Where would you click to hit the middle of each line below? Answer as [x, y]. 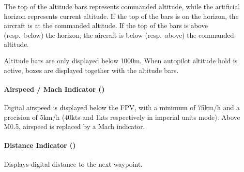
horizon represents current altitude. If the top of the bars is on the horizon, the [121, 16]
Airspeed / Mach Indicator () [54, 89]
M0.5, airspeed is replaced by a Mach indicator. [75, 126]
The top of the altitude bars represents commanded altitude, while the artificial [122, 6]
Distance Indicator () [40, 145]
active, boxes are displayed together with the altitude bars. [91, 70]
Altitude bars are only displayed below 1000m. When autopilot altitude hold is [121, 60]
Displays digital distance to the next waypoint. [73, 164]
